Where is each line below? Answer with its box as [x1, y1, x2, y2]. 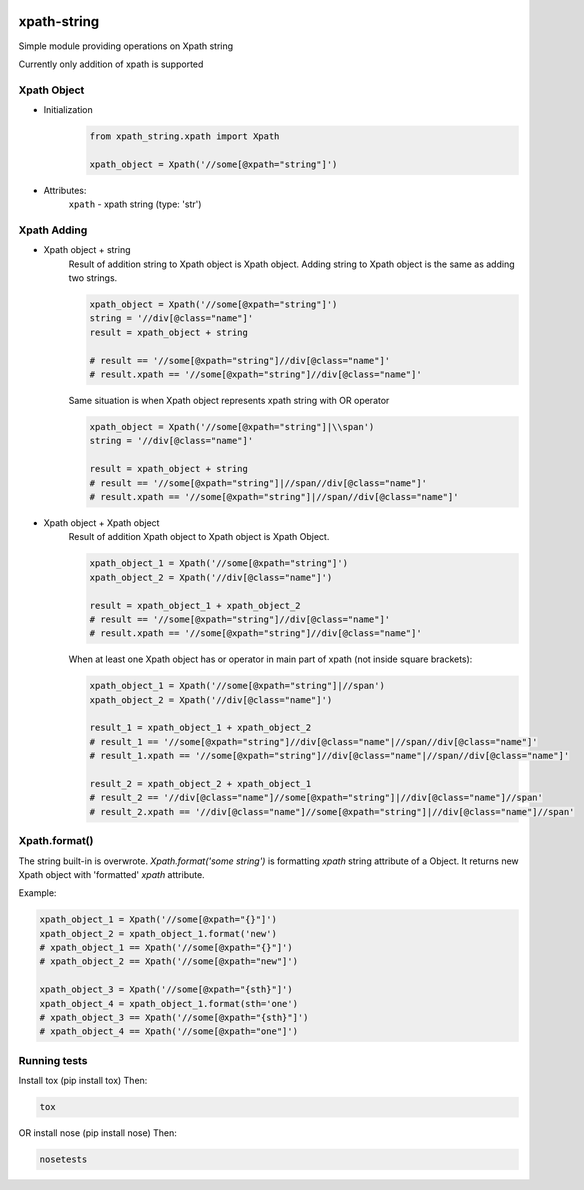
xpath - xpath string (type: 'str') [68, 198, 202, 210]
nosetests [39, 1154, 88, 1165]
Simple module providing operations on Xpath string [18, 40, 234, 52]
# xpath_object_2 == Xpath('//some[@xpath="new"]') [39, 956, 299, 967]
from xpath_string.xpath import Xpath [89, 131, 280, 142]
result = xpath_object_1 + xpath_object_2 [89, 600, 301, 611]
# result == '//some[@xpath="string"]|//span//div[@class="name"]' [89, 477, 428, 489]
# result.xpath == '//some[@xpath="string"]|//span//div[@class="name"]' [89, 491, 459, 502]
